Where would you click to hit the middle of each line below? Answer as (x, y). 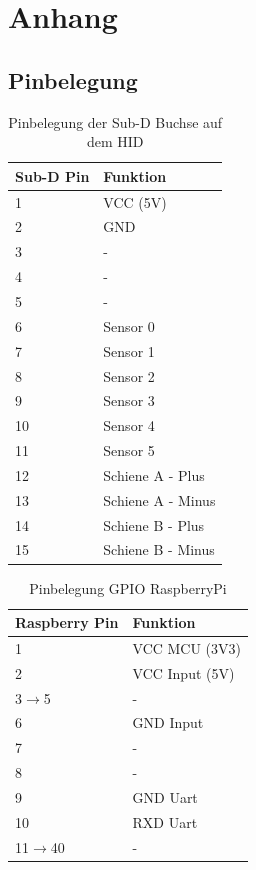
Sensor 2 (129, 375)
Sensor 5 (129, 450)
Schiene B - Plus (154, 524)
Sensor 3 (129, 400)
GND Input (168, 722)
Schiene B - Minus (159, 549)
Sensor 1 (129, 350)
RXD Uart (165, 821)
